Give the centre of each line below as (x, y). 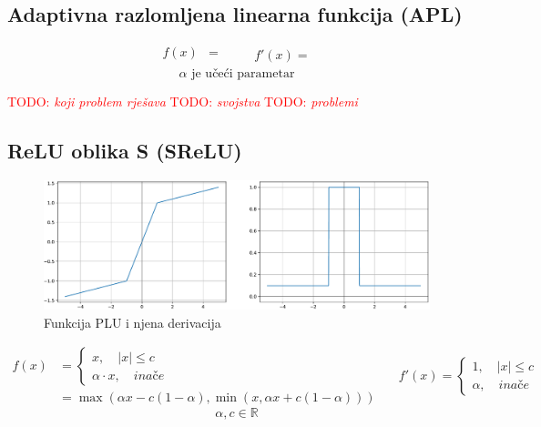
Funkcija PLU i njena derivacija (133, 322)
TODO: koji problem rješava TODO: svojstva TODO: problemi (183, 102)
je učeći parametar (243, 74)
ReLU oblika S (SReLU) (125, 151)
